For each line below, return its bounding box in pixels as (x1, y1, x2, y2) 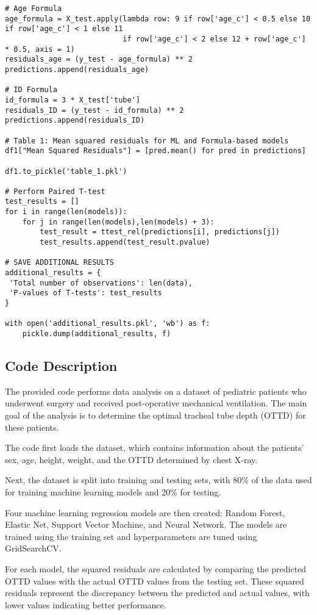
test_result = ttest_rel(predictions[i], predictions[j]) (40, 228, 280, 237)
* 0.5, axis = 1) (5, 45, 75, 54)
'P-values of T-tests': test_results (9, 289, 162, 298)
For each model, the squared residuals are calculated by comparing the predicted (5, 562, 307, 575)
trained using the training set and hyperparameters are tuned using (5, 530, 257, 542)
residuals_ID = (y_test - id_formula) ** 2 (5, 106, 184, 115)
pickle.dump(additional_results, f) (22, 329, 171, 338)
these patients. (5, 420, 59, 433)
